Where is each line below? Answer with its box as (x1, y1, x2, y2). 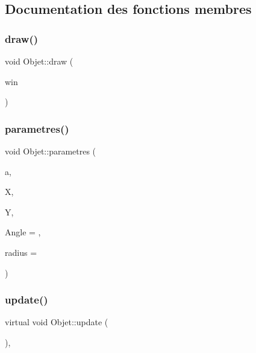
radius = (5, 246, 37, 258)
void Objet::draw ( (5, 55, 73, 67)
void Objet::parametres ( (5, 145, 96, 157)
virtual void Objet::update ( (5, 316, 108, 328)
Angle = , (5, 226, 41, 238)
